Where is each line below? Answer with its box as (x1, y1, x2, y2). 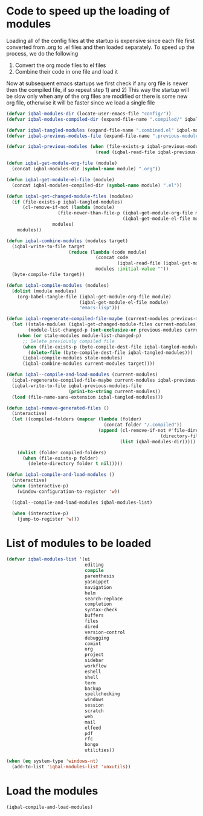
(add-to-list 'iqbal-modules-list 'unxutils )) (11, 763, 131, 769)
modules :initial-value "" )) (95, 266, 169, 272)
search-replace (84, 596, 123, 602)
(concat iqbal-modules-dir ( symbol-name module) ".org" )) (11, 166, 161, 172)
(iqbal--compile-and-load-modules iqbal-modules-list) (11, 500, 153, 506)
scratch (84, 708, 104, 714)
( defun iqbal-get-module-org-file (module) (6, 160, 118, 167)
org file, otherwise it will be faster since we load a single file (6, 98, 155, 106)
